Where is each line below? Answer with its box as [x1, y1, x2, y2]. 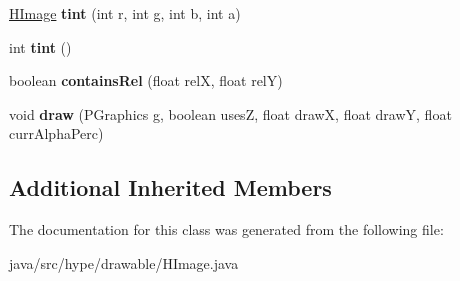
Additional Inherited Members [9, 172, 332, 203]
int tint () [9, 36, 72, 57]
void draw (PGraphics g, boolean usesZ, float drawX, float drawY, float [9, 103, 452, 124]
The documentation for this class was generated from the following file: [9, 219, 444, 240]
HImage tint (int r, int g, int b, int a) [9, 3, 241, 23]
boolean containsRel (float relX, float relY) [9, 70, 283, 91]
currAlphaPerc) [9, 123, 104, 144]
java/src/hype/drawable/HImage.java [9, 252, 239, 273]
